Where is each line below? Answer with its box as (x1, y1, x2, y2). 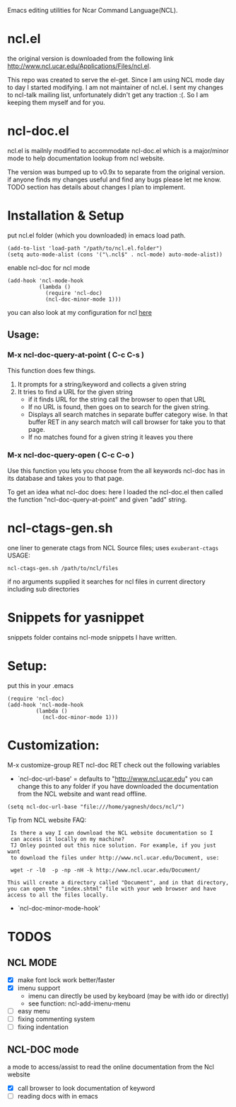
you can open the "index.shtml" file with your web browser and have (7, 885, 217, 892)
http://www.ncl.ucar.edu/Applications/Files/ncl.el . (7, 62, 151, 70)
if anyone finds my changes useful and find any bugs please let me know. (7, 175, 221, 184)
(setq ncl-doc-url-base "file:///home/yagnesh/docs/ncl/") (7, 803, 185, 811)
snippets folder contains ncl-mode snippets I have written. (7, 633, 177, 641)
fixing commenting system (17, 1014, 95, 1023)
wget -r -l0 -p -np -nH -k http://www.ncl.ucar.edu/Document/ (10, 867, 201, 874)
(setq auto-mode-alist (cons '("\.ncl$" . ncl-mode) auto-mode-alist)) (7, 251, 223, 258)
